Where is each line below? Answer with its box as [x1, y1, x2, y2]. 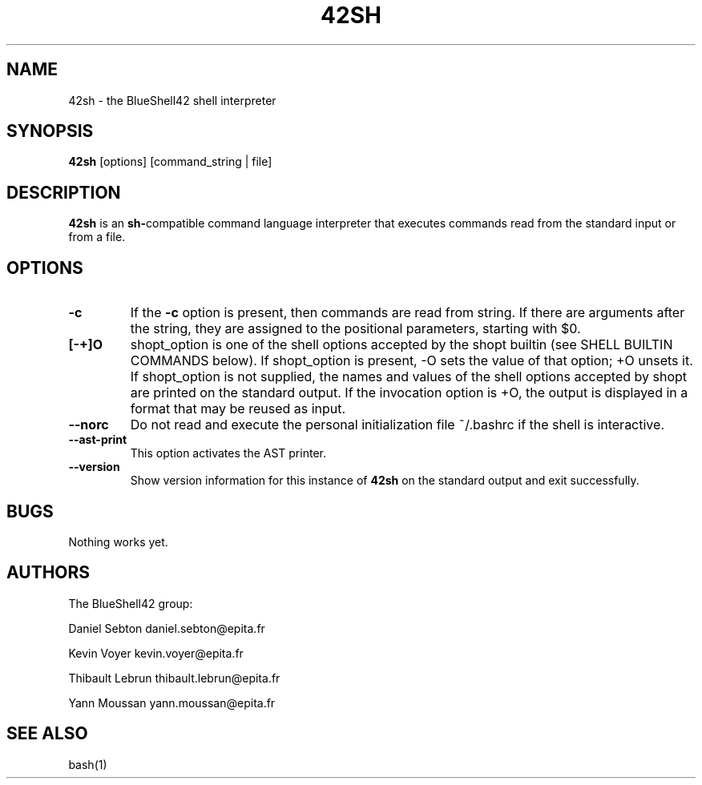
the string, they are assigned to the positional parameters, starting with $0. [130, 320, 581, 337]
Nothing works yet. [68, 534, 168, 549]
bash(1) [68, 757, 107, 771]
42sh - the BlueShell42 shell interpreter [68, 93, 276, 107]
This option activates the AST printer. [130, 446, 326, 461]
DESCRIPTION [6, 182, 121, 203]
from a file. [68, 230, 126, 244]
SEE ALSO [6, 723, 88, 744]
